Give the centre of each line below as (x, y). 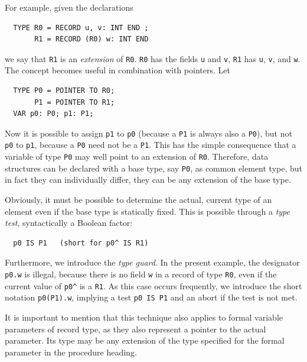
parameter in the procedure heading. (71, 352)
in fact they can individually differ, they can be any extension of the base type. (148, 180)
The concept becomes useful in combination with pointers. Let (117, 70)
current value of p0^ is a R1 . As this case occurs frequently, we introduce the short (153, 285)
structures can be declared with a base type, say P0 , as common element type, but (153, 168)
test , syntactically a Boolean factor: (69, 223)
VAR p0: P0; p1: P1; (53, 114)
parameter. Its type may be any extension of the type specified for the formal (145, 340)
